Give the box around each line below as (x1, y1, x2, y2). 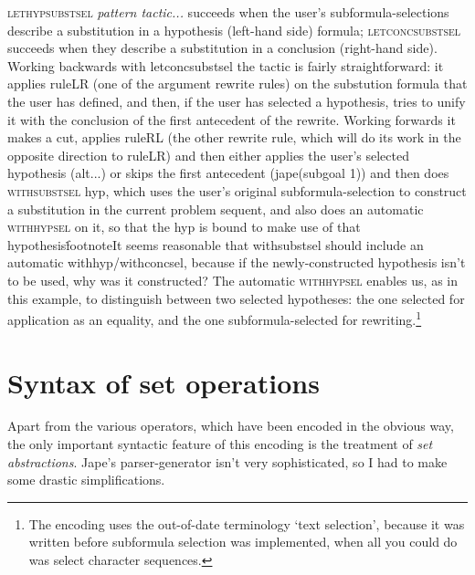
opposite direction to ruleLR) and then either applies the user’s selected (7, 145, 409, 164)
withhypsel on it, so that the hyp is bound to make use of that (7, 217, 361, 236)
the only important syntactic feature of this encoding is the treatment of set (7, 434, 433, 454)
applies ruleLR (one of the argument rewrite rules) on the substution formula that (7, 74, 468, 93)
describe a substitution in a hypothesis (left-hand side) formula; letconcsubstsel (7, 20, 461, 39)
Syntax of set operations (7, 363, 320, 401)
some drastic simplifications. (7, 470, 165, 489)
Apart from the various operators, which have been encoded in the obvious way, (7, 416, 454, 435)
